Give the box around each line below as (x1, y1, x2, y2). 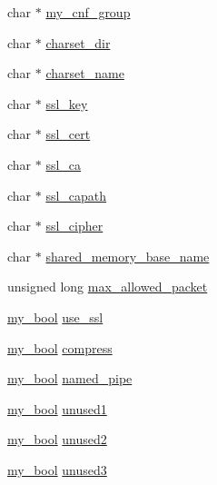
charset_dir (45, 33, 111, 52)
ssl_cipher (45, 216, 104, 235)
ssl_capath (45, 185, 107, 204)
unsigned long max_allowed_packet (7, 277, 208, 296)
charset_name (45, 64, 124, 83)
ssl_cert (45, 124, 91, 144)
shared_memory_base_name (45, 246, 210, 265)
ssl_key (45, 94, 88, 113)
